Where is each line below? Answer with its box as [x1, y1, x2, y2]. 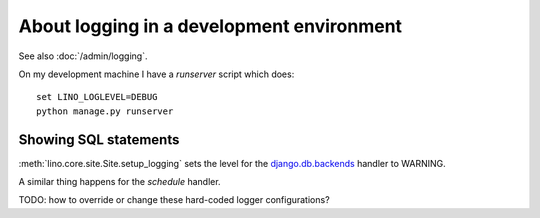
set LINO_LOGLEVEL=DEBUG [36, 91, 158, 103]
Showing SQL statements [18, 131, 180, 148]
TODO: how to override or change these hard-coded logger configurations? [18, 194, 330, 206]
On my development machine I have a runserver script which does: [18, 68, 295, 80]
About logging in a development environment [18, 15, 403, 37]
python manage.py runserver [36, 105, 174, 117]
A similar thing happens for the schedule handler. [18, 176, 221, 188]
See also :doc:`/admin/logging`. [18, 50, 148, 62]
